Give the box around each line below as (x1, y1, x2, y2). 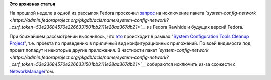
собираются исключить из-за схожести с (146, 61, 236, 67)
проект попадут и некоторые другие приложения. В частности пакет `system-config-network (9, 47, 209, 53)
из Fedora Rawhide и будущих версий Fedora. (146, 24, 244, 30)
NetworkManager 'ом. (9, 68, 55, 74)
